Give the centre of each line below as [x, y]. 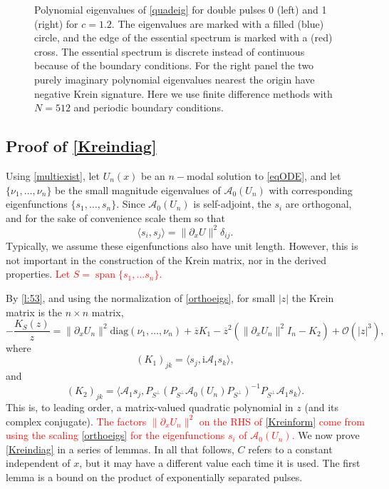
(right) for [56, 23]
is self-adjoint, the [232, 204]
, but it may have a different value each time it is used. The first [220, 463]
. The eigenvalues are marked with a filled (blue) [218, 23]
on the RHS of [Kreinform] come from [282, 421]
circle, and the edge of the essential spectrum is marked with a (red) [183, 37]
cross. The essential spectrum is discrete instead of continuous [170, 51]
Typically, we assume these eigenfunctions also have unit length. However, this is [182, 246]
